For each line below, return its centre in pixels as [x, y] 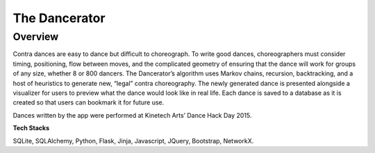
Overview [36, 37]
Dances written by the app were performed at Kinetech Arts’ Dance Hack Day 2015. [132, 115]
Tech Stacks [31, 128]
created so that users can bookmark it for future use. [89, 102]
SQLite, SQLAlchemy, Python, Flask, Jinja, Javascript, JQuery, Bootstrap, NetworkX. [133, 141]
